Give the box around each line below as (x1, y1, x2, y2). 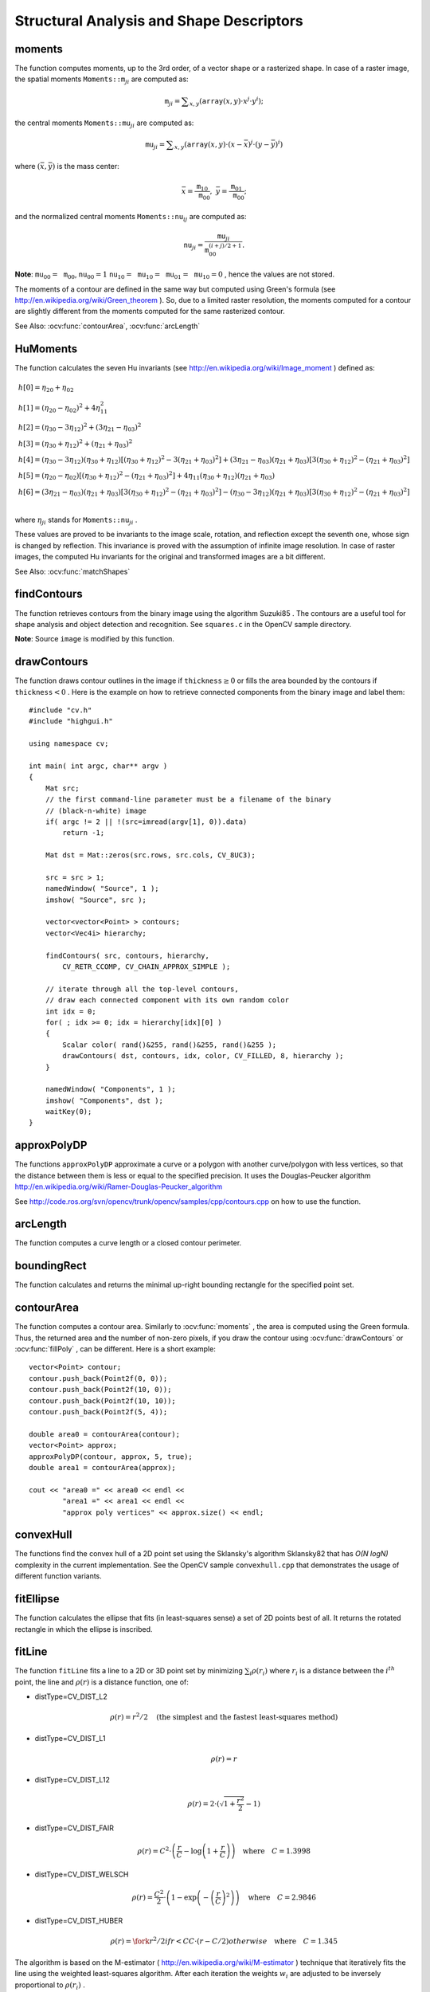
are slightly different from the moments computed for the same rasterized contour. (14, 307, 286, 316)
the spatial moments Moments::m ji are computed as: (14, 74, 189, 86)
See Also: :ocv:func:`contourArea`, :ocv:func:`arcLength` (14, 321, 201, 331)
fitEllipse (14, 1592, 60, 1606)
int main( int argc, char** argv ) (29, 761, 168, 771)
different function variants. (14, 1571, 103, 1581)
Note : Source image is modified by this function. (14, 634, 175, 644)
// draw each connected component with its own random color (45, 996, 290, 1005)
